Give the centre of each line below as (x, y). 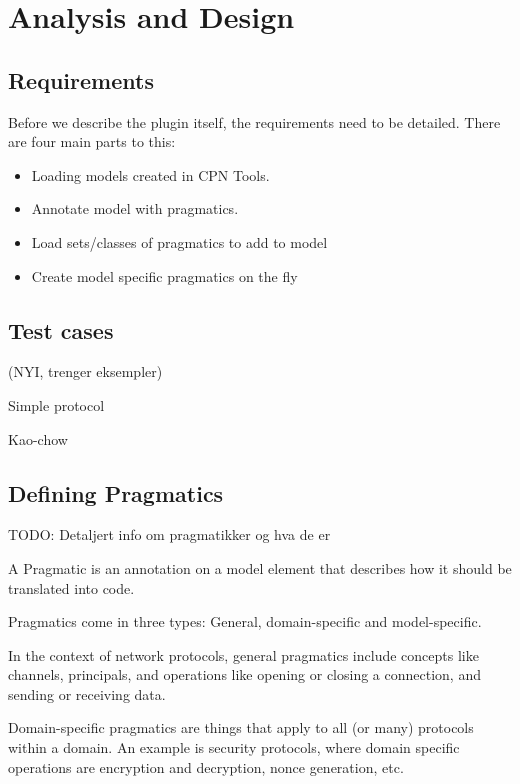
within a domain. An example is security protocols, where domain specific (234, 747)
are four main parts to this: (92, 141)
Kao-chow (38, 438)
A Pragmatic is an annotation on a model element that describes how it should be (260, 567)
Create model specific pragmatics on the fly (164, 275)
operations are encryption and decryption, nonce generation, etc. (206, 766)
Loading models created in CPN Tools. (150, 174)
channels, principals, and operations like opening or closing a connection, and (244, 674)
